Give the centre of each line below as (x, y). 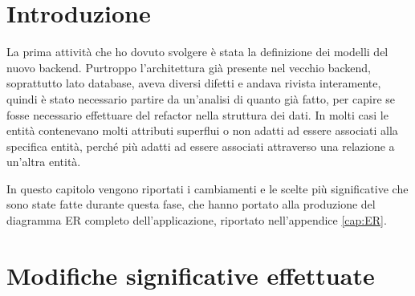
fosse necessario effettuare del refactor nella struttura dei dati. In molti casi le (197, 114)
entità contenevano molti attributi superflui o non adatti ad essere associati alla (202, 130)
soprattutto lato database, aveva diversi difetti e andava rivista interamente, (194, 83)
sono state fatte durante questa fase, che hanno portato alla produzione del (191, 204)
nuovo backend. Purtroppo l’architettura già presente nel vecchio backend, (189, 67)
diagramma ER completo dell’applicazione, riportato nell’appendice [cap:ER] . (197, 220)
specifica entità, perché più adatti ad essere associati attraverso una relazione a (201, 146)
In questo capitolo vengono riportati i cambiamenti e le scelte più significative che (207, 188)
